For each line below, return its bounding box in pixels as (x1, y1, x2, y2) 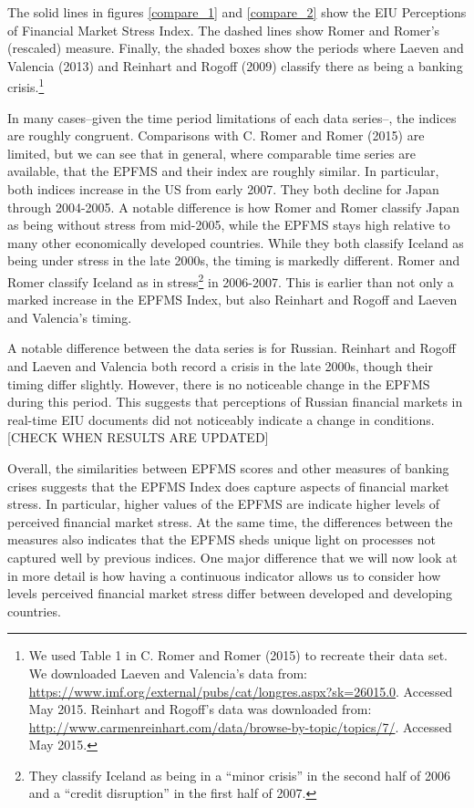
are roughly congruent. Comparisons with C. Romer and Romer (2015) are (7, 126, 425, 145)
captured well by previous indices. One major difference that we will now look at (7, 547, 458, 566)
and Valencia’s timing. (7, 307, 132, 326)
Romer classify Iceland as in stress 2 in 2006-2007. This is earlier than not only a (7, 269, 454, 291)
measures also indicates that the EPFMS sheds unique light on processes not (7, 530, 436, 549)
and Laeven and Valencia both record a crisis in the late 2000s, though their (7, 357, 433, 375)
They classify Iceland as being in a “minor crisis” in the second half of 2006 (28, 765, 450, 784)
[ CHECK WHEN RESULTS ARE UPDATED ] (7, 428, 269, 447)
